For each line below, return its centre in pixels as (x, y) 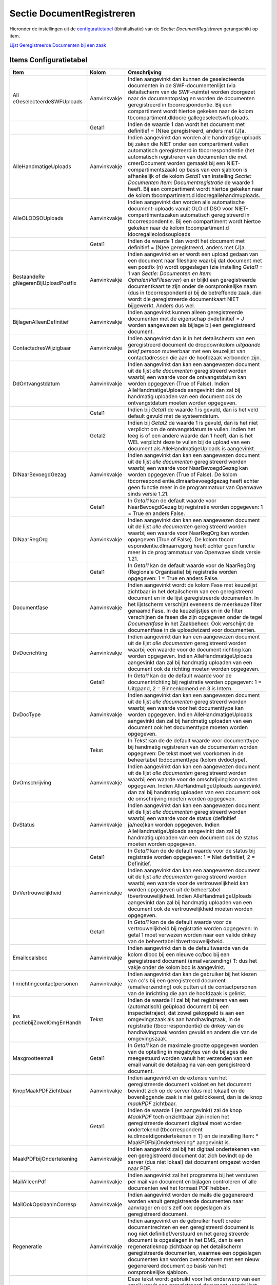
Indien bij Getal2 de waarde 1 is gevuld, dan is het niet (193, 423)
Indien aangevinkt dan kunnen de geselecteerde (186, 79)
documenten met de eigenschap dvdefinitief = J (186, 319)
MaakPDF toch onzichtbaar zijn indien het (179, 1117)
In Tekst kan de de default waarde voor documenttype (193, 741)
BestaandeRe (29, 277)
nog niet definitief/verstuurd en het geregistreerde (189, 1234)
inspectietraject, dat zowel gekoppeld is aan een (186, 1013)
